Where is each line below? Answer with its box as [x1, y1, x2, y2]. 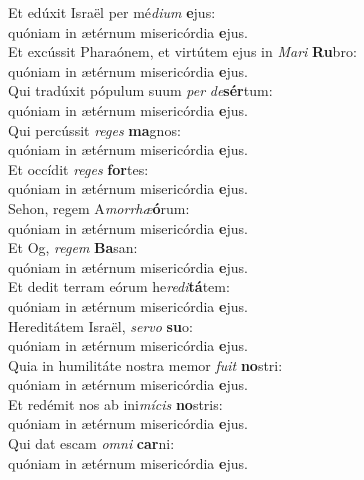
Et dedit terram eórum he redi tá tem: [8, 276, 230, 297]
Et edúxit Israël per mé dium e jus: [8, 2, 216, 22]
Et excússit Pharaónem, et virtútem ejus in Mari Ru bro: [8, 41, 357, 62]
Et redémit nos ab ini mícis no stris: [8, 393, 223, 414]
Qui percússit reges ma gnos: [8, 119, 181, 140]
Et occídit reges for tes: [8, 158, 149, 179]
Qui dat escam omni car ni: [8, 433, 175, 454]
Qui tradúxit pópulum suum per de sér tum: [8, 80, 273, 101]
